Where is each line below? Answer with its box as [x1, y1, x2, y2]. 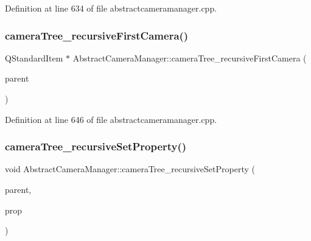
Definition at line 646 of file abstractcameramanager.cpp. [5, 113, 217, 125]
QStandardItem [5, 51, 63, 64]
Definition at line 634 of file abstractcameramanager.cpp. [5, 2, 217, 14]
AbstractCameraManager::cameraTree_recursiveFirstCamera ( [72, 51, 307, 64]
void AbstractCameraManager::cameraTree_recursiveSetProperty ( [5, 162, 255, 175]
